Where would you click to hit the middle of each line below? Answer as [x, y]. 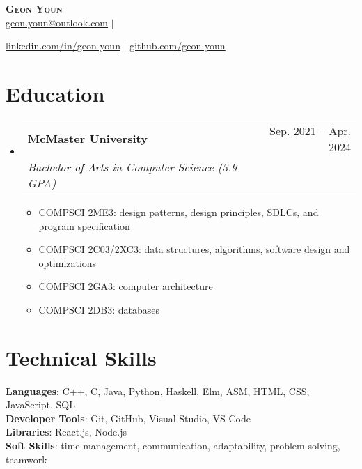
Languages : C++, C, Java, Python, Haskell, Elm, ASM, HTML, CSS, [158, 391]
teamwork [26, 459]
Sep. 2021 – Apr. [310, 130]
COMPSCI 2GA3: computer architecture [126, 286]
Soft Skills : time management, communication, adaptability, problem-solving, [173, 445]
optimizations [68, 262]
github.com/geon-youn [178, 46]
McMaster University [87, 139]
